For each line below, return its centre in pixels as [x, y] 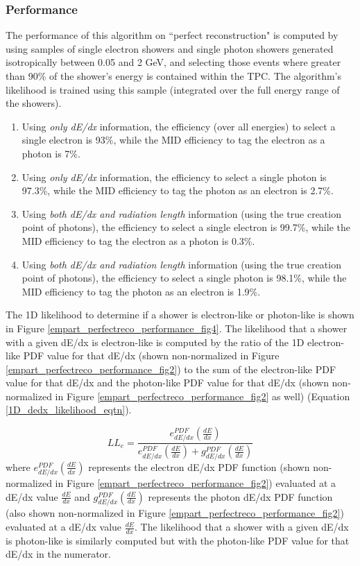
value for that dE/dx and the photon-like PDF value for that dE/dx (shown [167, 383]
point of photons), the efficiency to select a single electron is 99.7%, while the [186, 227]
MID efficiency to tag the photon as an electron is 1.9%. [141, 291]
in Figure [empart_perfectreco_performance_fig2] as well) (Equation [203, 396]
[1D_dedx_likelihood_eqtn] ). [69, 410]
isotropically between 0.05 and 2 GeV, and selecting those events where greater [173, 62]
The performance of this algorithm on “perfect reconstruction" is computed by [172, 35]
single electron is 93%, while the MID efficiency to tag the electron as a [173, 140]
